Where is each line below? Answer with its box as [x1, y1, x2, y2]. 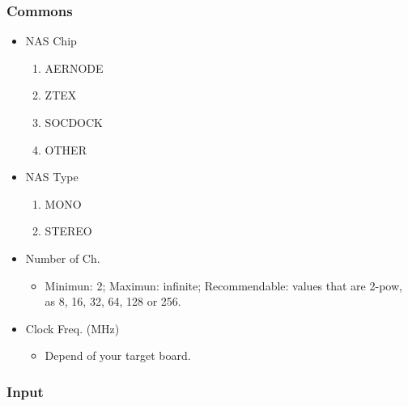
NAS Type [25, 168, 79, 185]
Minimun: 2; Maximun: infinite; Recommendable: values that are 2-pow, [45, 277, 402, 294]
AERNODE [45, 59, 104, 76]
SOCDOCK [45, 114, 103, 130]
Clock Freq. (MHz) [25, 319, 120, 336]
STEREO [45, 222, 92, 239]
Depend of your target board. [45, 347, 191, 364]
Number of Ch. [25, 249, 100, 266]
